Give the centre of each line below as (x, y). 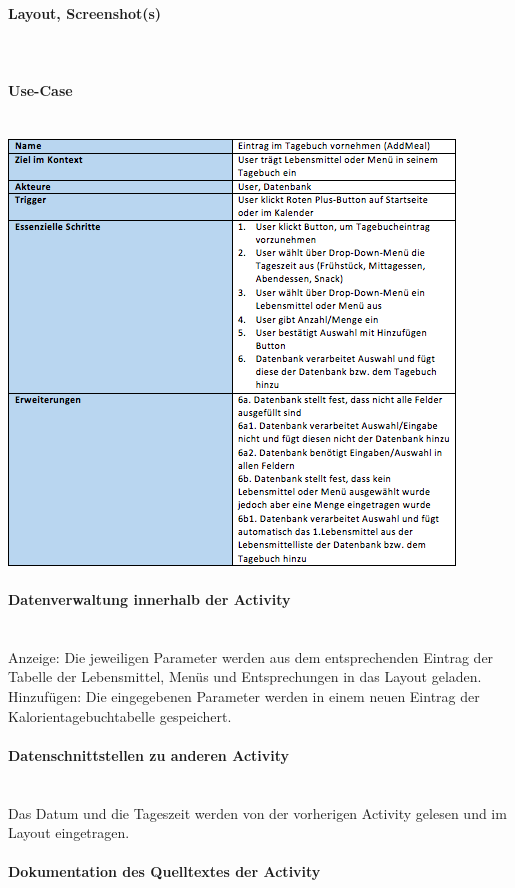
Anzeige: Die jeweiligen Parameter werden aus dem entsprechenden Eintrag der (251, 656)
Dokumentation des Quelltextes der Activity (164, 871)
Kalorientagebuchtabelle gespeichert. (120, 715)
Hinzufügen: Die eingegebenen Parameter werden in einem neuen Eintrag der (244, 695)
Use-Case (40, 89)
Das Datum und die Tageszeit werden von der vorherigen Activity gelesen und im (257, 812)
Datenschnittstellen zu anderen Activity (149, 754)
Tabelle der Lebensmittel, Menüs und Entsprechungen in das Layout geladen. (245, 676)
